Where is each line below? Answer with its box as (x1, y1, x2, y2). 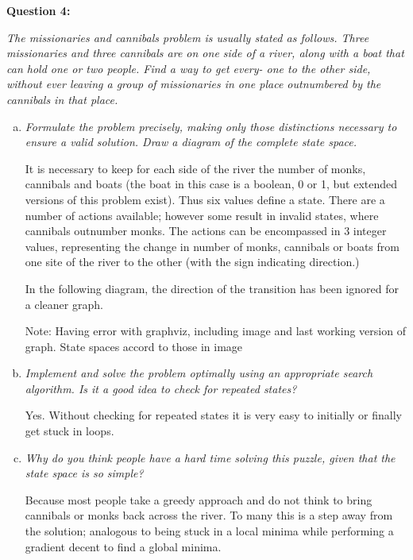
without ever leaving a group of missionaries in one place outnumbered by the (6, 75, 381, 92)
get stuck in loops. (25, 423, 114, 439)
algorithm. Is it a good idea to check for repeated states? (25, 380, 297, 396)
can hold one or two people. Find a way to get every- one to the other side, (6, 60, 371, 76)
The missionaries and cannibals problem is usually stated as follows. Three (6, 29, 369, 45)
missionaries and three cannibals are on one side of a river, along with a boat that (6, 44, 404, 61)
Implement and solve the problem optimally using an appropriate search (25, 365, 373, 381)
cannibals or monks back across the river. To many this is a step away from (25, 507, 393, 523)
